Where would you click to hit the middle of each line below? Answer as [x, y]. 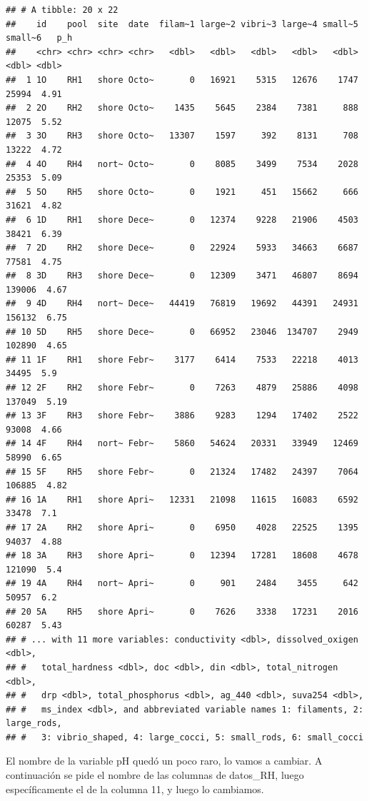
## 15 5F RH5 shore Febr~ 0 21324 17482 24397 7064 [182, 472]
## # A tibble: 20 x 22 [62, 10]
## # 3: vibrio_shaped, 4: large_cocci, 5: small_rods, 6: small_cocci [185, 737]
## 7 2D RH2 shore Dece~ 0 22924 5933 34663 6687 [182, 248]
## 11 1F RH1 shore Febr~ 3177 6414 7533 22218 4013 [182, 359]
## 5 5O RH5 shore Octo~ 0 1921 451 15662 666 [182, 192]
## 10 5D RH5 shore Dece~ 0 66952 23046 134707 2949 [182, 332]
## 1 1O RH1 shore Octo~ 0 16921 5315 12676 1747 [182, 80]
